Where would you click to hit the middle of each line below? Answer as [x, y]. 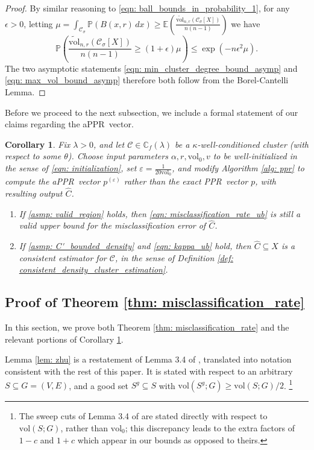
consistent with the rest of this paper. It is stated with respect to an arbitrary [149, 371]
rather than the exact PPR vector [186, 181]
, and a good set [99, 385]
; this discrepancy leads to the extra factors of [210, 427]
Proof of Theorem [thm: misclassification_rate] [155, 302]
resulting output [34, 193]
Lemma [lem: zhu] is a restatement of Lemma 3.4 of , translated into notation [148, 359]
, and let [109, 144]
